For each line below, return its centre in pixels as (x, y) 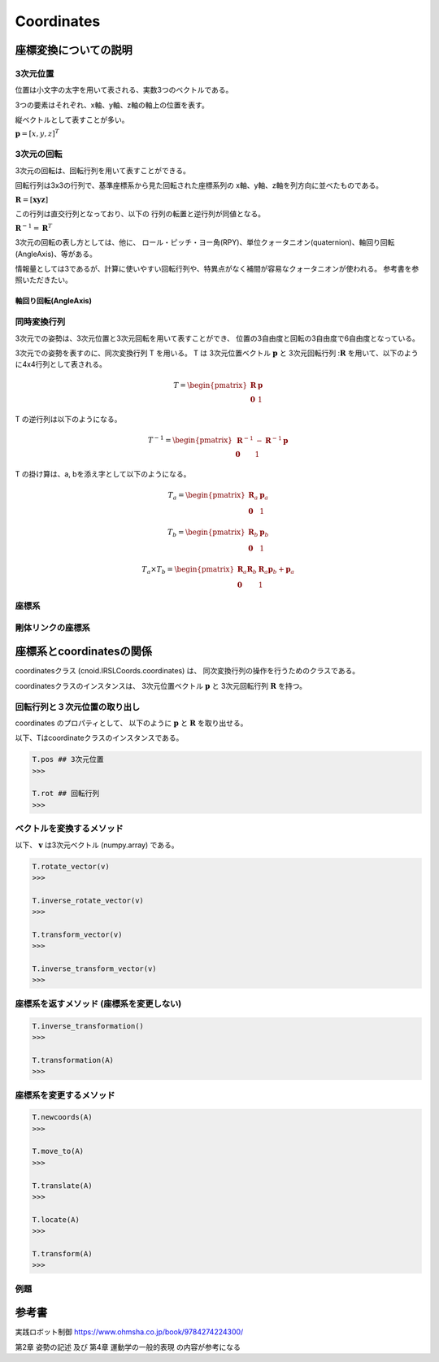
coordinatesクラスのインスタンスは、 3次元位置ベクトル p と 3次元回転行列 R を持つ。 (161, 685)
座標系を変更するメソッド (65, 1095)
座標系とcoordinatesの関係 (84, 652)
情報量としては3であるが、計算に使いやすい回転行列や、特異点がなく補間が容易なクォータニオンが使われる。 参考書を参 (217, 268)
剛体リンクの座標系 (53, 628)
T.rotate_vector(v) (71, 866)
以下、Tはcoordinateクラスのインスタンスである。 (99, 738)
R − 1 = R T (34, 227)
